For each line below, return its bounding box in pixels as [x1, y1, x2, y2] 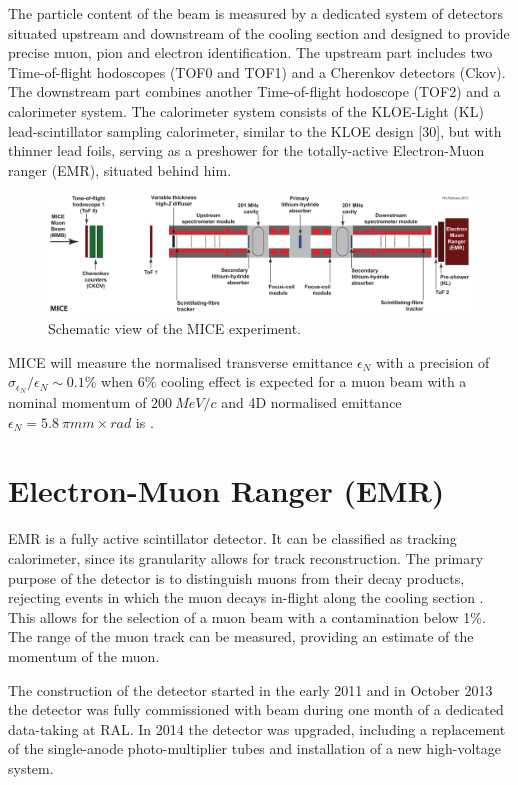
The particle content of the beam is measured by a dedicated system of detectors [8, 3, 504, 23]
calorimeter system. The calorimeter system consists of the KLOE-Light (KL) [8, 100, 484, 121]
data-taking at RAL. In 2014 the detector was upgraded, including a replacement [8, 718, 506, 739]
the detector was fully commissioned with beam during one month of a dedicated [8, 699, 504, 720]
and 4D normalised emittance [221, 392, 402, 413]
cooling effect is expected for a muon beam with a [160, 371, 467, 392]
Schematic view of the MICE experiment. [48, 318, 301, 339]
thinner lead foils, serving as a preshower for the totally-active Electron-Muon [8, 140, 485, 161]
